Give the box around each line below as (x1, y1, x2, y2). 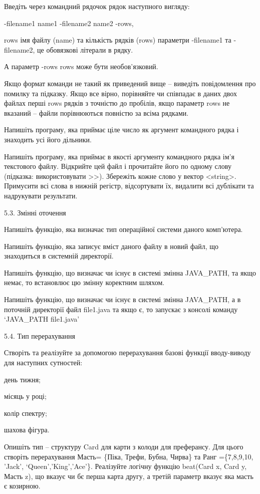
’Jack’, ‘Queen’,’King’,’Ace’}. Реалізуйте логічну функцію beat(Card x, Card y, (4, 461, 247, 471)
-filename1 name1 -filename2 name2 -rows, (4, 18, 134, 28)
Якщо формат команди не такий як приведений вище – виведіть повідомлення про (4, 78, 256, 88)
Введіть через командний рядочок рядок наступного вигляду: (4, 1, 190, 11)
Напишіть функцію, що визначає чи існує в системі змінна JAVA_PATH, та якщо (4, 267, 256, 278)
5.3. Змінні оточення (4, 207, 66, 217)
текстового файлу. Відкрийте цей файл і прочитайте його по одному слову (4, 161, 231, 171)
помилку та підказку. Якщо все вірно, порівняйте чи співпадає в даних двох (4, 88, 237, 98)
